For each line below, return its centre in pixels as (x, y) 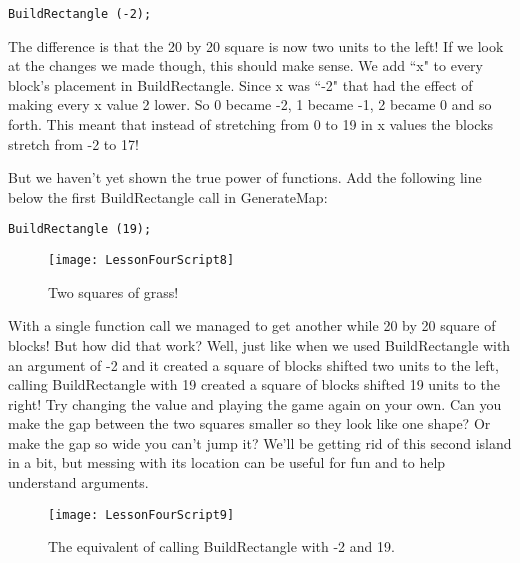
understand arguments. (78, 482)
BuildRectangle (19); (80, 229)
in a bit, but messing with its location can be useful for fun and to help (227, 462)
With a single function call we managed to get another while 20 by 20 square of (252, 325)
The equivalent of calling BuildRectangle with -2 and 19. (221, 546)
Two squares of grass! (113, 291)
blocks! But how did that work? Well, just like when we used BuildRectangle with (259, 344)
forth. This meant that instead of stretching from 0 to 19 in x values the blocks (251, 124)
